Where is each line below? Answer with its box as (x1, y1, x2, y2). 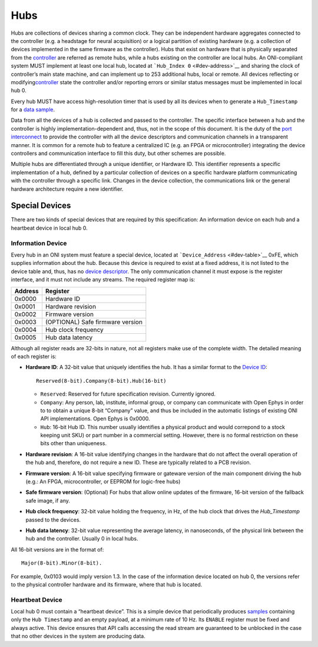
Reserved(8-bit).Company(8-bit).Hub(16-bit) (36, 377, 167, 384)
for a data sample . (11, 106, 55, 113)
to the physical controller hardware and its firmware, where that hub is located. (11, 580, 203, 588)
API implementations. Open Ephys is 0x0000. (40, 415, 150, 422)
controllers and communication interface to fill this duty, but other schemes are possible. (11, 150, 226, 157)
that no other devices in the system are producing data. (11, 633, 145, 640)
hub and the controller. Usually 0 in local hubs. (25, 535, 138, 542)
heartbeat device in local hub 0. (11, 224, 88, 231)
